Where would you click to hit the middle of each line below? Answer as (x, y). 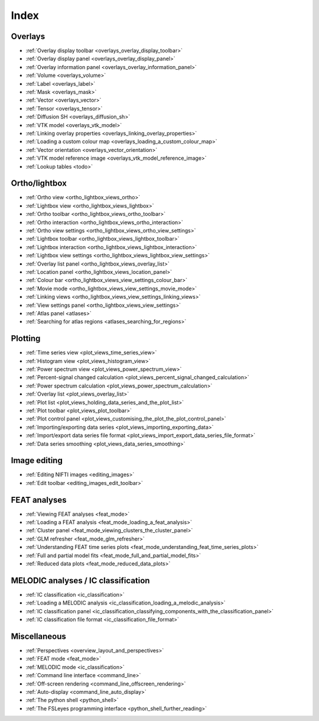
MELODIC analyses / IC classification (80, 581)
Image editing (37, 460)
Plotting (26, 339)
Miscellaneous (38, 636)
